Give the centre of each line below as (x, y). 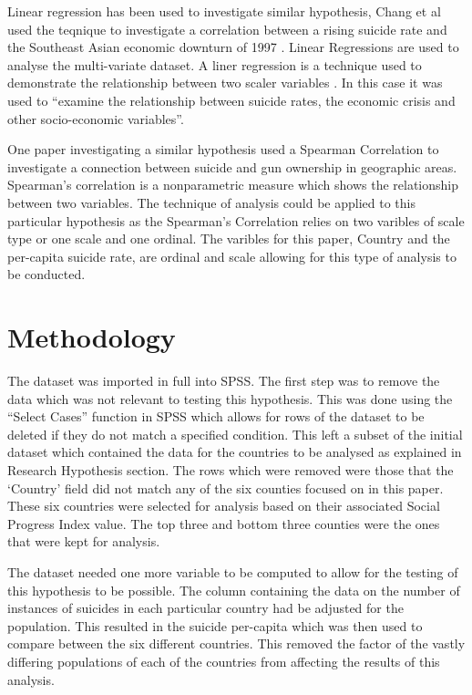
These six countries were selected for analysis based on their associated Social (224, 506)
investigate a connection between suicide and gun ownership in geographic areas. (232, 166)
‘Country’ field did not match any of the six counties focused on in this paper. (226, 488)
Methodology (92, 337)
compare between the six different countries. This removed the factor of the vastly (236, 643)
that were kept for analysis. (84, 541)
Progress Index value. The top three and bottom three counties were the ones (224, 523)
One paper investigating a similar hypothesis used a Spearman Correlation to (223, 149)
